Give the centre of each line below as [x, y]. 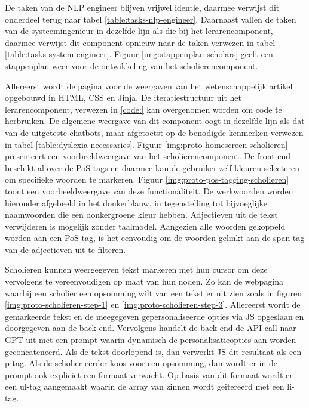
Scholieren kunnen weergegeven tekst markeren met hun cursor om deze [136, 269]
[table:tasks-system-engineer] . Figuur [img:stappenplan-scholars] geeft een [139, 54]
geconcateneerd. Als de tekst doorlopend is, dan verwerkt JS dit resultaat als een [153, 351]
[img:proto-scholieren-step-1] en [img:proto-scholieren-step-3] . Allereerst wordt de [153, 305]
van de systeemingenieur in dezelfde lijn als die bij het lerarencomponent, [139, 31]
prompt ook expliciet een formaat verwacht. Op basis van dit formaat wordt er [149, 374]
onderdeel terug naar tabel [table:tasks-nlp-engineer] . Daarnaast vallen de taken [151, 19]
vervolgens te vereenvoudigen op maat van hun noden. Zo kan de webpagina [144, 281]
